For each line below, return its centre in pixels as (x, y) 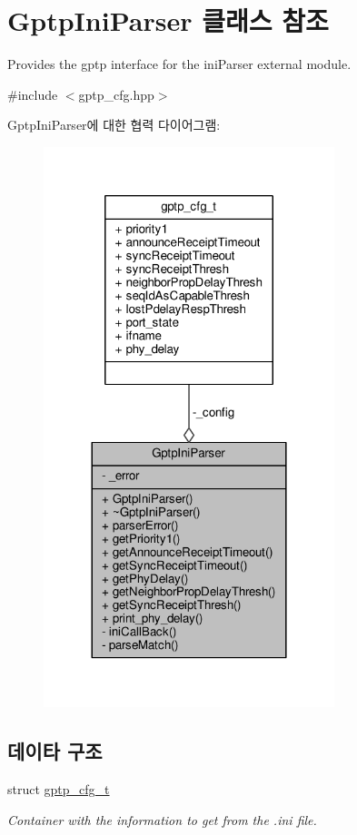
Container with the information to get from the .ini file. (162, 819)
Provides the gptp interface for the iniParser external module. (179, 64)
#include (33, 94)
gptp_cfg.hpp (116, 94)
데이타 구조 (55, 751)
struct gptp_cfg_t (59, 789)
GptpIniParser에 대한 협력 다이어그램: (114, 125)
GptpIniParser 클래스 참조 (168, 20)
